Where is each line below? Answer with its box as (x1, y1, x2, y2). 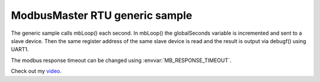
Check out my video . (11, 68, 62, 75)
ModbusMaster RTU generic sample (11, 9, 193, 22)
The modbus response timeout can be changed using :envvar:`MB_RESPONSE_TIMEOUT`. (11, 57, 232, 64)
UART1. (11, 46, 29, 53)
